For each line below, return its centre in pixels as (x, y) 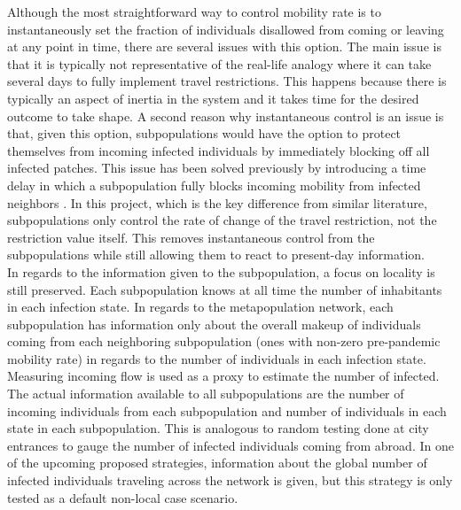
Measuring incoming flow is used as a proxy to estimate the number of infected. (223, 376)
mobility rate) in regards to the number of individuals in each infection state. (217, 358)
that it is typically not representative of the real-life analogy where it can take (219, 63)
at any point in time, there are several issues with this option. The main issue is (224, 46)
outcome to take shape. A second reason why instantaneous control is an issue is (226, 116)
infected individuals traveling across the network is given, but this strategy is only (230, 480)
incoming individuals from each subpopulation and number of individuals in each (227, 410)
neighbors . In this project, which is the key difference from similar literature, (217, 202)
